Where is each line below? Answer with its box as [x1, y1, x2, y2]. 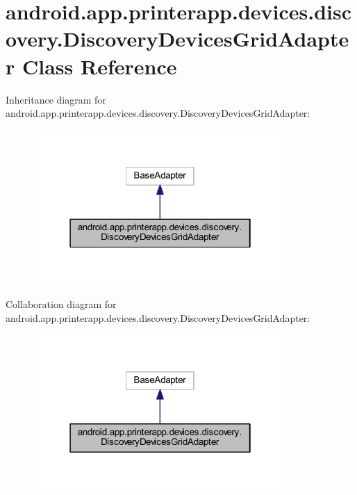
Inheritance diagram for [6, 92, 106, 106]
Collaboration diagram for [6, 296, 117, 311]
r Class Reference [6, 51, 177, 80]
